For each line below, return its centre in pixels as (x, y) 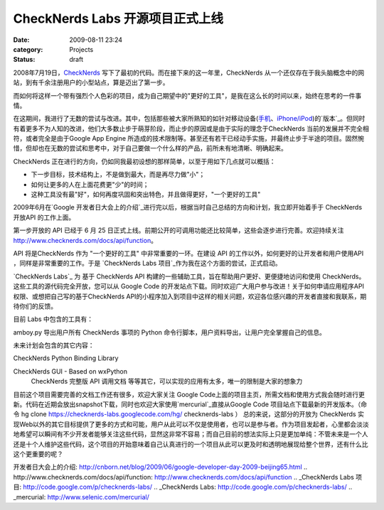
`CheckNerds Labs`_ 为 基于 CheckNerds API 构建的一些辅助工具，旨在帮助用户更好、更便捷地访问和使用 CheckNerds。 (189, 276)
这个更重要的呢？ (38, 454)
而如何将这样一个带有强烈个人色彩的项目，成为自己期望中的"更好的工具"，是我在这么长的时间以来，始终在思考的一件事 (187, 95)
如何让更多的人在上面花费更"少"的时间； (90, 184)
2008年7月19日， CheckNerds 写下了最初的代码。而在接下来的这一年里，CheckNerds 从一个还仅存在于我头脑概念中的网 (189, 72)
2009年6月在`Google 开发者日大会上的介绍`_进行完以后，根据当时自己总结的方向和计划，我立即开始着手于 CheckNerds (188, 207)
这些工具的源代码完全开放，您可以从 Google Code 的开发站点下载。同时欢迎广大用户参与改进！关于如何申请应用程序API (188, 286)
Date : (21, 40)
